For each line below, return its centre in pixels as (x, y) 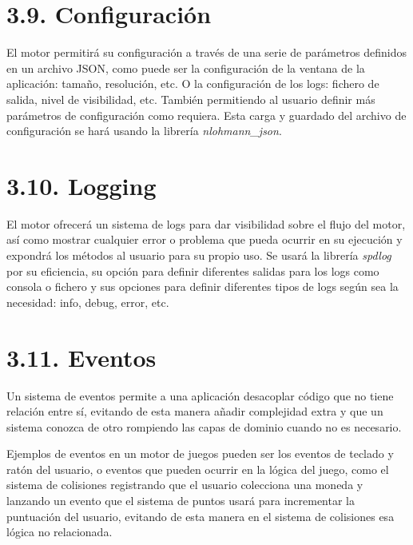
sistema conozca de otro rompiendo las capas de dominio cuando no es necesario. (204, 426)
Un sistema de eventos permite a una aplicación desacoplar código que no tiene (200, 395)
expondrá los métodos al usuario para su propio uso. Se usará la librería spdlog (199, 255)
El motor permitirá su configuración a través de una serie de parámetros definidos (207, 52)
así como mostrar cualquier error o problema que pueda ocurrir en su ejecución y (205, 239)
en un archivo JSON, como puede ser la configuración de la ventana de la (186, 68)
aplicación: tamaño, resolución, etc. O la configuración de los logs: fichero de (193, 84)
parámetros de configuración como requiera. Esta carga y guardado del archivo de (206, 115)
